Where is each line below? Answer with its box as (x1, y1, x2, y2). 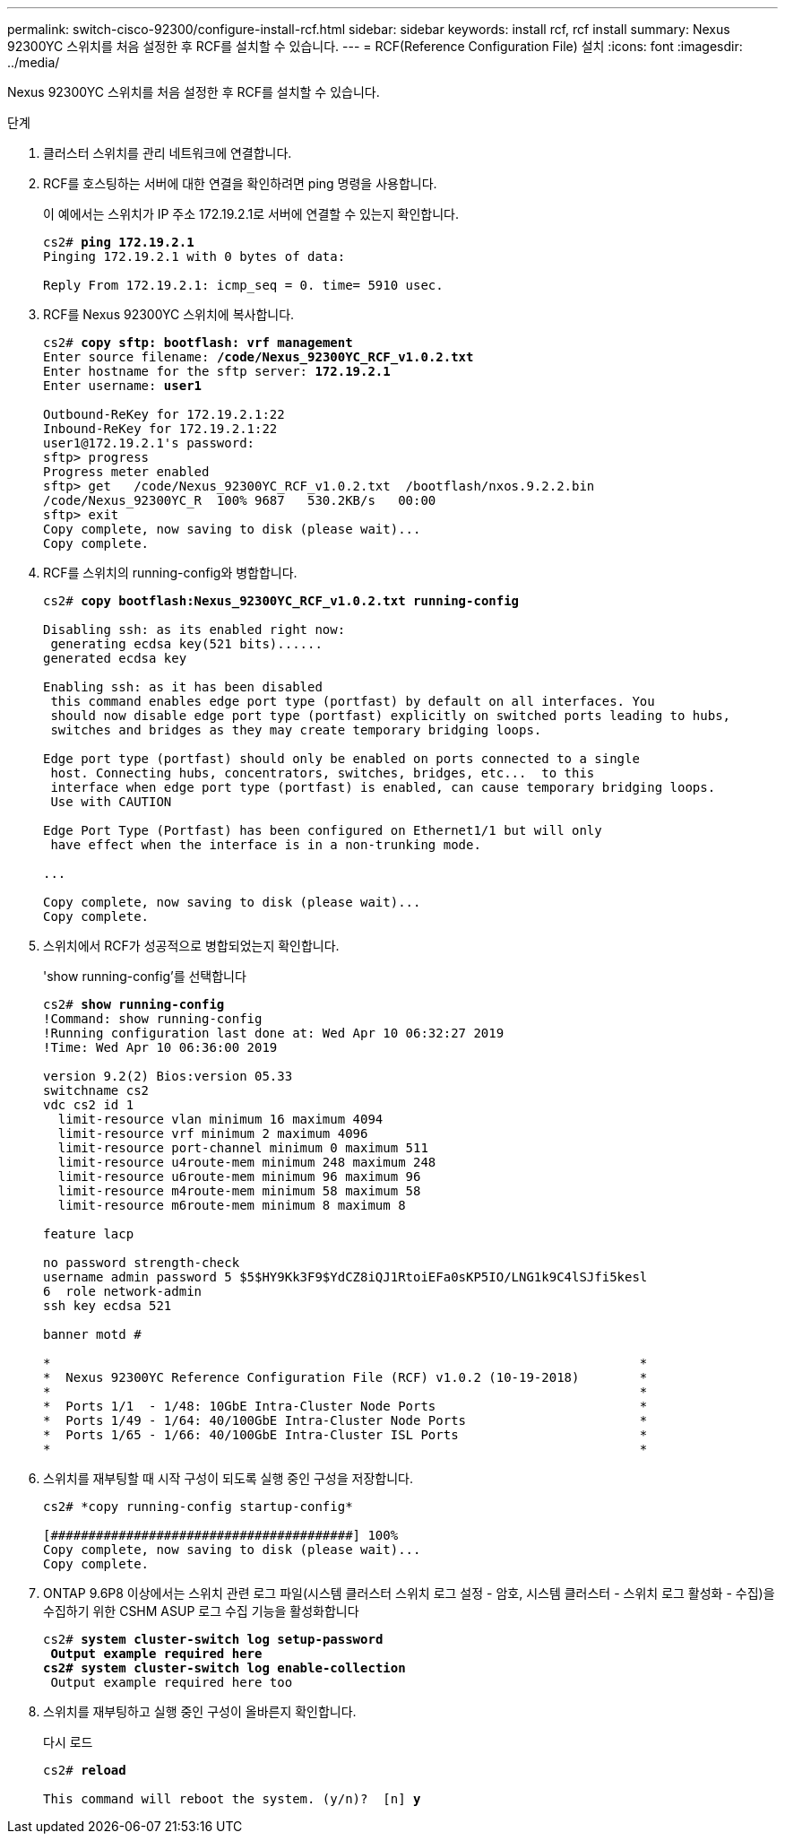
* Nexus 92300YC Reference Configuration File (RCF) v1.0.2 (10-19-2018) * (43, 1370, 648, 1385)
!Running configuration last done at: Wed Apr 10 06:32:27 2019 (43, 1026, 505, 1040)
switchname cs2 (43, 1083, 150, 1098)
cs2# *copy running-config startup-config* (43, 1499, 353, 1514)
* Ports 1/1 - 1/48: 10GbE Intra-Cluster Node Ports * (43, 1399, 648, 1413)
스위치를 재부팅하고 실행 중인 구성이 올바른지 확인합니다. (43, 1704, 357, 1719)
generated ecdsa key (43, 651, 187, 665)
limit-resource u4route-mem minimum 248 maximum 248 (57, 1155, 436, 1169)
